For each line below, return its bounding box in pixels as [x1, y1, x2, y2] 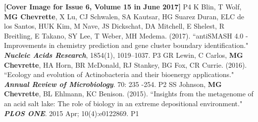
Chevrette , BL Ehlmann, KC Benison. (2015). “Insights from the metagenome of [4, 88, 254, 99]
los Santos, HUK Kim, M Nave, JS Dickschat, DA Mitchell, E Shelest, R [4, 21, 224, 31]
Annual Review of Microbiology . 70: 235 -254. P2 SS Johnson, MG [4, 79, 222, 89]
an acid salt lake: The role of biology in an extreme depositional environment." [4, 98, 243, 108]
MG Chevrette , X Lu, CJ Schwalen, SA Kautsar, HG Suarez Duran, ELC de [4, 11, 244, 21]
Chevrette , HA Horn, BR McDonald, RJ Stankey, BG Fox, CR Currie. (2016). [4, 59, 247, 70]
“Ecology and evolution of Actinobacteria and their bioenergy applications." [4, 69, 234, 80]
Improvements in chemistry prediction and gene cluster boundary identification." [4, 40, 249, 50]
